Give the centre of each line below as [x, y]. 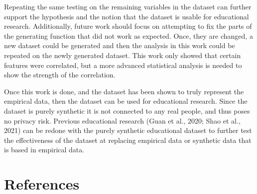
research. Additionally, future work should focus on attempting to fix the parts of [128, 26]
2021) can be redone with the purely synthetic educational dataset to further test [128, 130]
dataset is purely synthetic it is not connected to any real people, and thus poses [127, 110]
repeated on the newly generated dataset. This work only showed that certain [123, 55]
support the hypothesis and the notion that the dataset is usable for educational [127, 16]
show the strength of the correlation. [60, 75]
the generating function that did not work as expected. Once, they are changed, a [128, 35]
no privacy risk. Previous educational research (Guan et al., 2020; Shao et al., [122, 120]
